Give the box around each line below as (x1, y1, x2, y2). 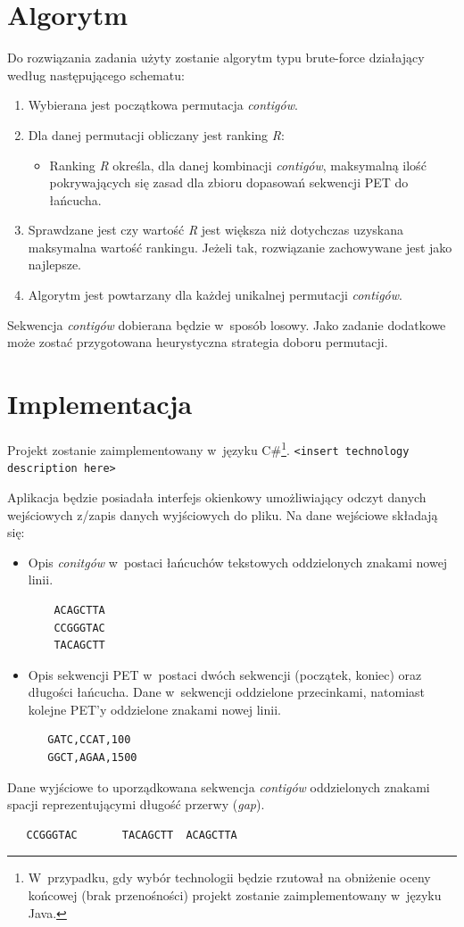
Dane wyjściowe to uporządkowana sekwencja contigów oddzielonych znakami (7, 777, 430, 796)
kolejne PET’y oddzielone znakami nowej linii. (28, 699, 281, 718)
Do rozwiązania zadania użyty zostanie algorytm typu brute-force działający (7, 48, 425, 67)
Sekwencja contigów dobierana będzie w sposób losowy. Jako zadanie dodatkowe (7, 315, 446, 334)
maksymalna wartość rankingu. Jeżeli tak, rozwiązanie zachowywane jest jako (28, 237, 452, 256)
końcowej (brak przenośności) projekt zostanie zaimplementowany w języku (28, 886, 442, 905)
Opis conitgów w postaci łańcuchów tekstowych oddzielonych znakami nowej (28, 552, 448, 571)
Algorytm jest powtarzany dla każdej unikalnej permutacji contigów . (28, 286, 402, 304)
